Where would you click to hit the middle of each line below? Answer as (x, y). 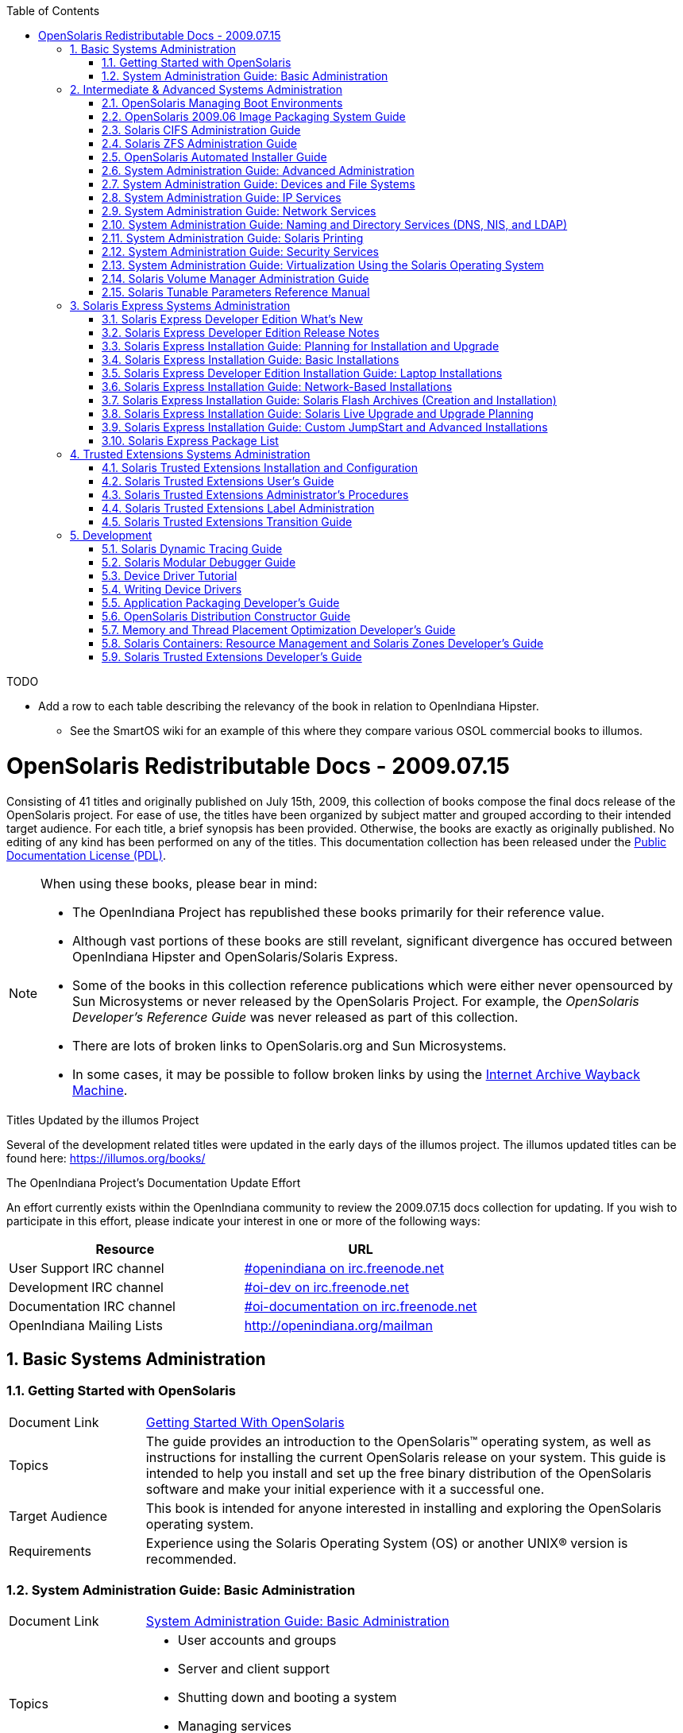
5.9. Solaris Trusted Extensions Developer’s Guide (232, 657)
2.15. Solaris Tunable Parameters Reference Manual (236, 292)
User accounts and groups (257, 1640)
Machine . (100, 1090)
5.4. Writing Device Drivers (172, 589)
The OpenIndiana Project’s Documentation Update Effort (154, 1182)
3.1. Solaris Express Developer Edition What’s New (232, 319)
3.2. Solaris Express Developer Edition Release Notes (241, 333)
